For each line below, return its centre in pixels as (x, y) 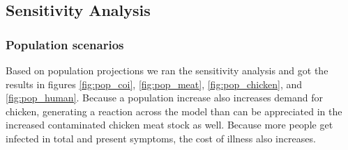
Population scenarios (65, 44)
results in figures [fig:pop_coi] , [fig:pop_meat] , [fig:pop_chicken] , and (154, 84)
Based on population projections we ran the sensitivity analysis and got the (167, 70)
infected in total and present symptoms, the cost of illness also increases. (161, 138)
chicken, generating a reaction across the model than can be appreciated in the (174, 111)
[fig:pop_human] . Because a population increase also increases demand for (164, 98)
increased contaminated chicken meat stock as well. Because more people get (169, 125)
